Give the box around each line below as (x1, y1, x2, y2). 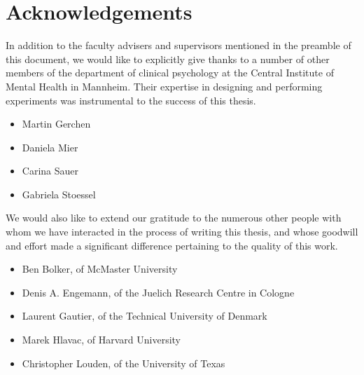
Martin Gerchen (22, 116, 91, 131)
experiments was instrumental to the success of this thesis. (6, 93, 256, 107)
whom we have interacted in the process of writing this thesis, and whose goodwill (6, 224, 358, 239)
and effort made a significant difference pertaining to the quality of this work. (6, 238, 338, 252)
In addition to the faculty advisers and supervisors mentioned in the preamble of (6, 38, 351, 53)
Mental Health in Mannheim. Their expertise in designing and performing (6, 79, 323, 93)
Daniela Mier (22, 139, 78, 154)
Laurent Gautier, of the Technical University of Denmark (22, 308, 267, 323)
